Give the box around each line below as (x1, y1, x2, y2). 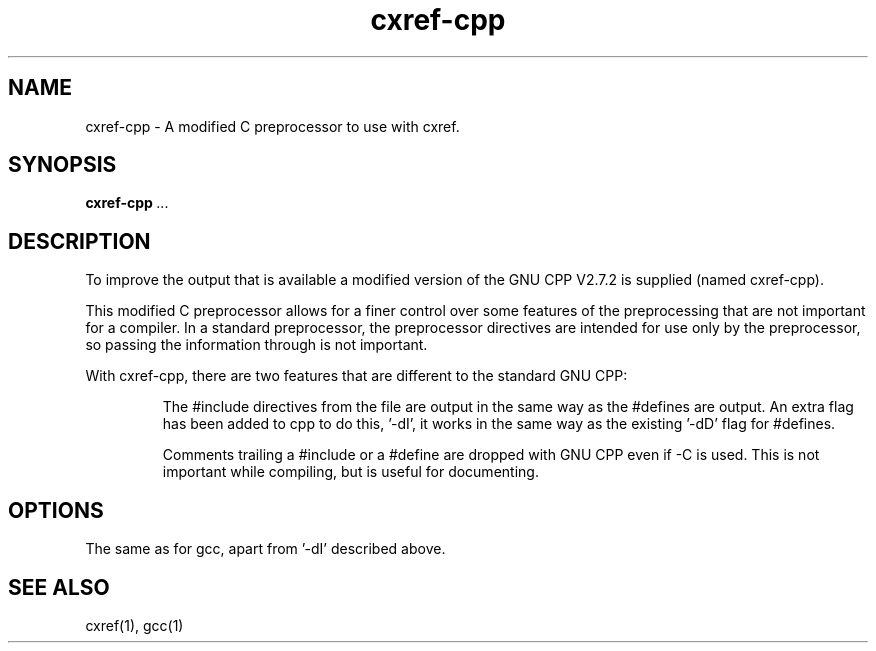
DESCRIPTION (8, 228, 151, 254)
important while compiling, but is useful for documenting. (162, 463, 539, 481)
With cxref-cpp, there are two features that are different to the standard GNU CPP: (85, 367, 628, 385)
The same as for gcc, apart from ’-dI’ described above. (85, 540, 446, 558)
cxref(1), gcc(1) (85, 616, 184, 634)
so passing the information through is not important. (85, 336, 428, 354)
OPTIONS (8, 497, 104, 523)
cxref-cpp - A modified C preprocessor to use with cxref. (85, 117, 460, 135)
